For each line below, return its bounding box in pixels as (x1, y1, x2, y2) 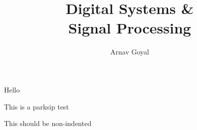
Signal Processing (68, 17, 191, 38)
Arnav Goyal (110, 46, 149, 57)
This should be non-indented (4, 118, 92, 128)
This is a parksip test (4, 101, 69, 111)
